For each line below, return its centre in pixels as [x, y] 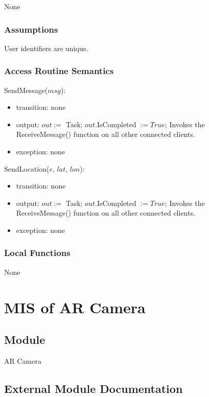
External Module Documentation [94, 388]
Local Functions [37, 253]
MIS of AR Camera [75, 307]
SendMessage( [26, 90]
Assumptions [31, 29]
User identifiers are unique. [46, 48]
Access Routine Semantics [59, 71]
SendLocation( [27, 168]
